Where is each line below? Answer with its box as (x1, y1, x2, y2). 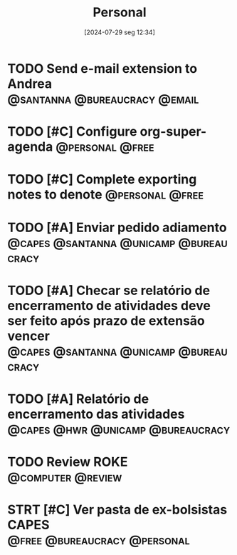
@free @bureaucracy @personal (7, 532, 190, 549)
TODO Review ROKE (7, 454, 128, 470)
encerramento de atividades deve (7, 297, 211, 314)
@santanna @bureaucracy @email (7, 91, 199, 107)
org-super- (139, 124, 207, 140)
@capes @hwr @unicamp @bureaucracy (7, 421, 231, 437)
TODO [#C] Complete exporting (7, 171, 197, 188)
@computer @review (7, 469, 122, 486)
